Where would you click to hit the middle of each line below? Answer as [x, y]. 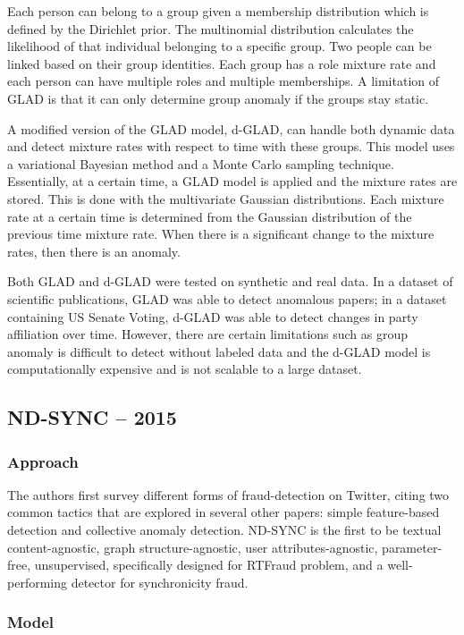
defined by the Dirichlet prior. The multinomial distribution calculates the [211, 28]
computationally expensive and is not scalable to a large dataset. [185, 369]
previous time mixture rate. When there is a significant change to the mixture [221, 234]
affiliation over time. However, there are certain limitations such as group [208, 334]
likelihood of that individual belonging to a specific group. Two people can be [219, 46]
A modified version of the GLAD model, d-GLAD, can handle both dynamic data [231, 128]
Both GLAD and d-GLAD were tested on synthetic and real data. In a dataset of [230, 281]
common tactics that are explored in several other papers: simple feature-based [224, 512]
